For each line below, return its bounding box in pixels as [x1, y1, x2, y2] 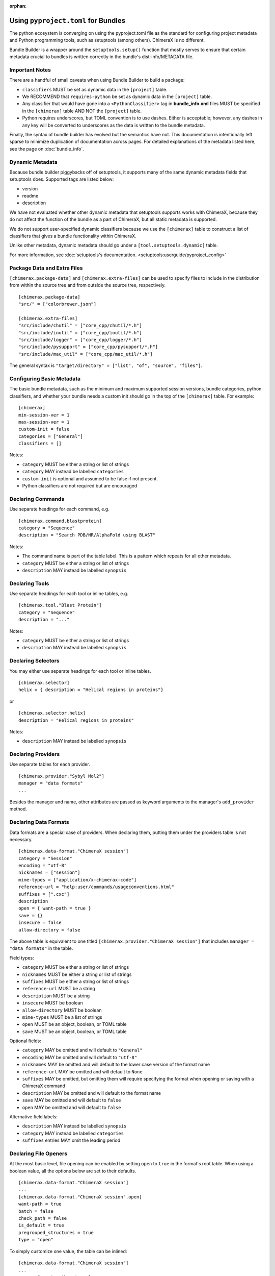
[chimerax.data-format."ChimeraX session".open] [18, 1194, 142, 1199]
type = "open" [18, 1237, 53, 1243]
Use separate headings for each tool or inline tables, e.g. [9, 591, 128, 597]
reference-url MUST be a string [22, 986, 95, 992]
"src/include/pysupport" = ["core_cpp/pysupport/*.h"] [18, 344, 158, 350]
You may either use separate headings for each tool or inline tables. [9, 668, 151, 674]
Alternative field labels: [9, 1113, 58, 1120]
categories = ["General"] [18, 433, 84, 439]
